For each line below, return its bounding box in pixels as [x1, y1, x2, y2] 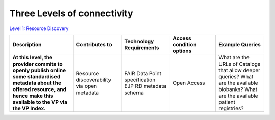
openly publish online [12, 67, 66, 74]
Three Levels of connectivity [9, 8, 133, 19]
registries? [218, 105, 244, 112]
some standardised [12, 73, 61, 80]
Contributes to [76, 41, 112, 48]
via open [76, 82, 97, 89]
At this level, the [12, 54, 53, 61]
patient [218, 98, 235, 105]
